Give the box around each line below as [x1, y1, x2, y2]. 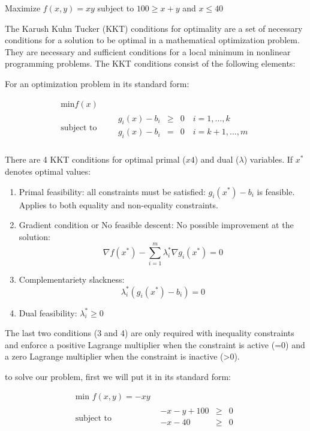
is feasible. [257, 185, 295, 197]
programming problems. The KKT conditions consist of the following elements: [5, 57, 296, 70]
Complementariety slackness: [19, 273, 125, 286]
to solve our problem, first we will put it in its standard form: [5, 370, 231, 382]
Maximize [5, 2, 41, 14]
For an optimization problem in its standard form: [5, 77, 189, 89]
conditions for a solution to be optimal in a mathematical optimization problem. [5, 34, 300, 46]
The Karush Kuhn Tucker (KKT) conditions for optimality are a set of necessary [5, 22, 303, 34]
